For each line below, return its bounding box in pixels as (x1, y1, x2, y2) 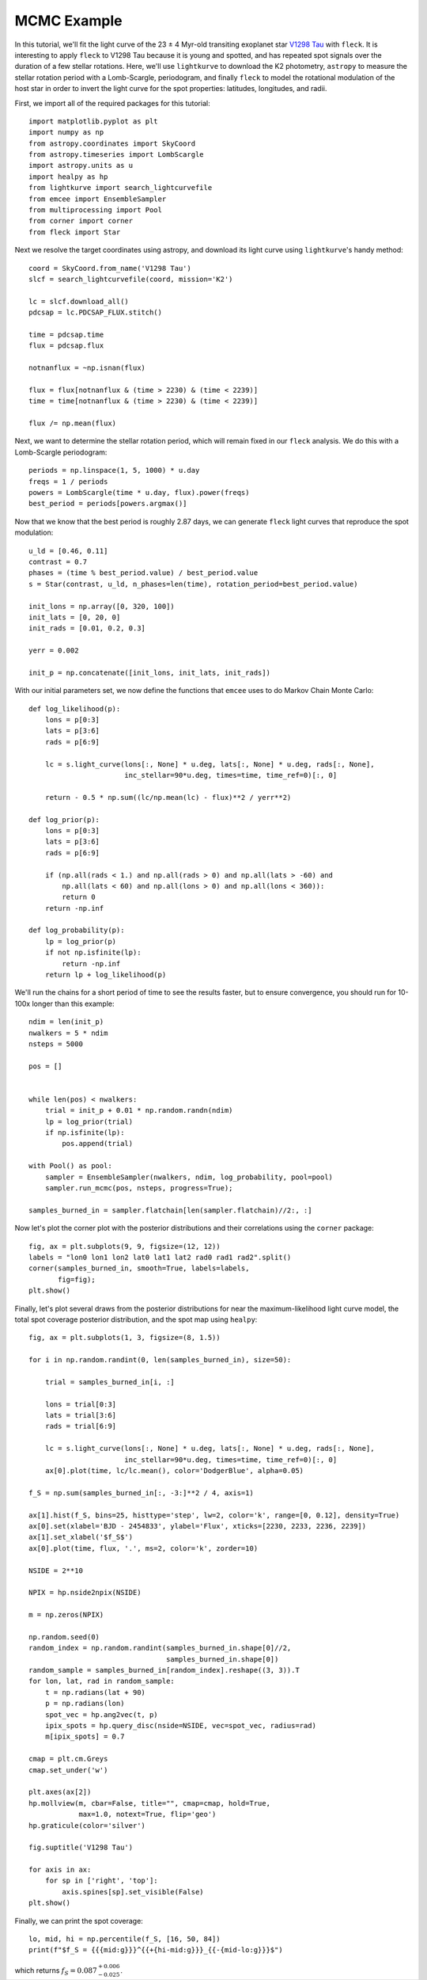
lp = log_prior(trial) (44, 1117, 134, 1126)
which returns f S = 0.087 (14, 1965, 98, 1977)
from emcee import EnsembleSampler (28, 194, 167, 204)
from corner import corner (28, 216, 134, 226)
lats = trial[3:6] (44, 1411, 117, 1420)
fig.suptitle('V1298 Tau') (28, 1843, 134, 1852)
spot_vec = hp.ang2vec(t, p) (44, 1710, 158, 1719)
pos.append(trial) (62, 1139, 134, 1148)
